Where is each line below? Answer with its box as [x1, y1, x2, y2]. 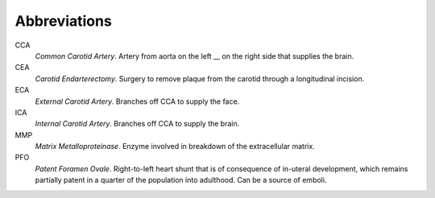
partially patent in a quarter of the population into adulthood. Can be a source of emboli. [35, 175, 327, 185]
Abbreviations [14, 12, 112, 30]
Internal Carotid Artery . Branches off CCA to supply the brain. [35, 119, 240, 129]
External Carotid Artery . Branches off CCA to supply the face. [35, 97, 240, 106]
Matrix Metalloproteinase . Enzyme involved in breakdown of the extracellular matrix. [35, 142, 316, 151]
